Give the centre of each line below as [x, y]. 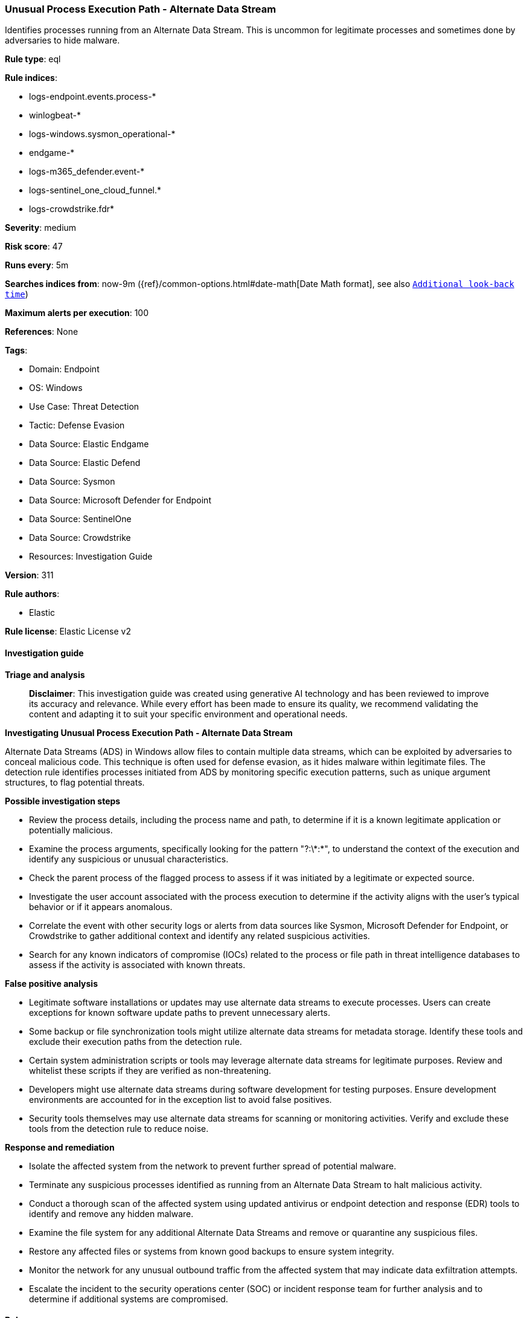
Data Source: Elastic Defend [85, 463]
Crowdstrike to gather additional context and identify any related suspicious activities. [200, 935]
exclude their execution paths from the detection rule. [136, 1041]
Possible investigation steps [63, 801]
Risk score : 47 [34, 247]
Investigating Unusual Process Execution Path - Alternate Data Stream [149, 732]
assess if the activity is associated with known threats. [137, 964]
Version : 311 [29, 575]
